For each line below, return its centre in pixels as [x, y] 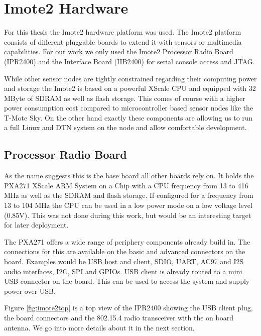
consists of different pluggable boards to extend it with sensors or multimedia [123, 41]
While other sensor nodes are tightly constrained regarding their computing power [130, 78]
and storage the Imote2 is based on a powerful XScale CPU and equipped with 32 [130, 88]
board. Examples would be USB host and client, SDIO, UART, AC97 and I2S [124, 261]
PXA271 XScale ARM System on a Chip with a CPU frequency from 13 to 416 [126, 185]
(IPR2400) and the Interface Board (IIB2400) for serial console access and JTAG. [129, 61]
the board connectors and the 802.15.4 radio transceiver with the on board [119, 317]
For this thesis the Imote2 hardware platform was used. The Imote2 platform [123, 32]
